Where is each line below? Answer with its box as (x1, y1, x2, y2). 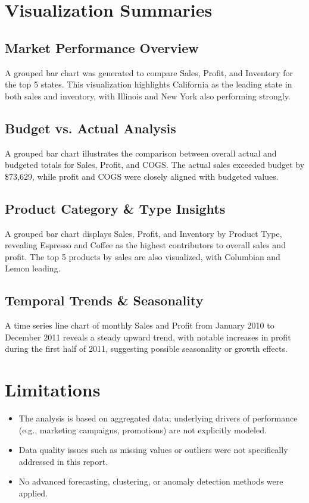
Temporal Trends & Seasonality (5, 291, 204, 310)
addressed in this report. (18, 455, 108, 467)
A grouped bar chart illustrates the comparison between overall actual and (5, 146, 277, 159)
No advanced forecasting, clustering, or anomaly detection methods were (18, 475, 283, 488)
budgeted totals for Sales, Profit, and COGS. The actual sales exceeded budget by (5, 158, 305, 171)
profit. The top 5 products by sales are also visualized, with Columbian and (5, 250, 280, 263)
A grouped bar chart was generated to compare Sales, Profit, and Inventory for (5, 66, 294, 79)
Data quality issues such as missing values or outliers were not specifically (18, 443, 288, 456)
